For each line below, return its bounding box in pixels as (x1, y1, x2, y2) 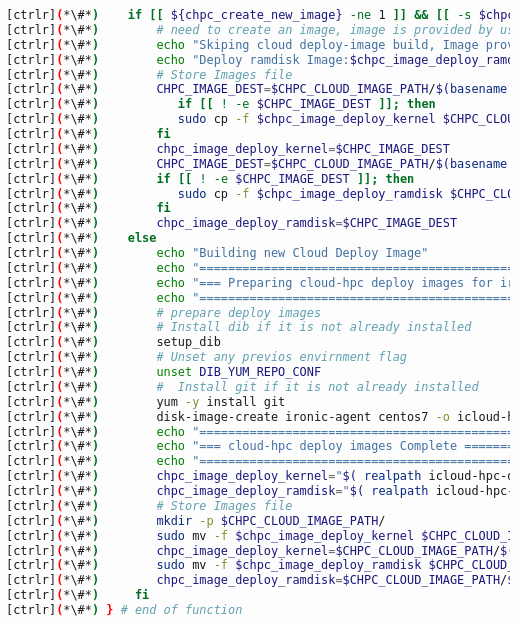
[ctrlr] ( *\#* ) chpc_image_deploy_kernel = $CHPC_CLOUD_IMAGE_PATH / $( (6, 543, 515, 558)
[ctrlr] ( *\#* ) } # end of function (6, 603, 243, 617)
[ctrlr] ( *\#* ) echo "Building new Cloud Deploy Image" (6, 246, 429, 260)
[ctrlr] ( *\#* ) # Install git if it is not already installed (6, 379, 479, 394)
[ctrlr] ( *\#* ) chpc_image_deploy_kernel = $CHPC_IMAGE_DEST (6, 141, 450, 156)
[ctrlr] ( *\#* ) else (6, 231, 157, 246)
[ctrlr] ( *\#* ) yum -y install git (6, 394, 286, 409)
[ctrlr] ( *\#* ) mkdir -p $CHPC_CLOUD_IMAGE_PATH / (6, 513, 386, 528)
